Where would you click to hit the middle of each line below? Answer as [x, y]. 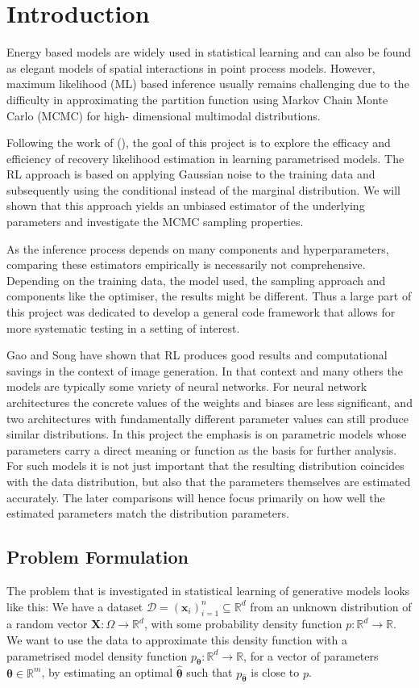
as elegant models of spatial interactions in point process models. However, [191, 67]
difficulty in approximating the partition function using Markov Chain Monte [197, 99]
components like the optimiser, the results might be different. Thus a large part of [209, 296]
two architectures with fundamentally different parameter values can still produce [208, 418]
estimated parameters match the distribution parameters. [148, 513]
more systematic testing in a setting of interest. [123, 327]
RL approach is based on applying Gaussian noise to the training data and [191, 174]
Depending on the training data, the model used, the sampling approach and [196, 280]
